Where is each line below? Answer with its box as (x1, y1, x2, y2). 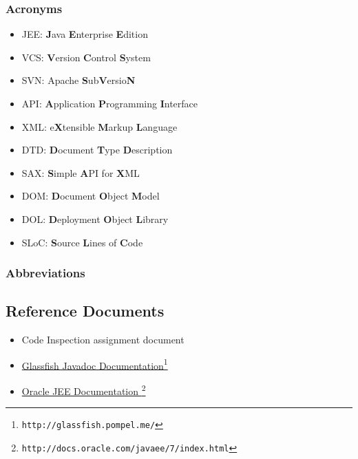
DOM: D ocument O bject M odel (21, 189, 160, 203)
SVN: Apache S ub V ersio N (21, 73, 136, 87)
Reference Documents (6, 300, 165, 321)
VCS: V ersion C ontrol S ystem (21, 50, 151, 64)
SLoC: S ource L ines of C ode (21, 235, 143, 249)
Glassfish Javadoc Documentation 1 (21, 356, 168, 372)
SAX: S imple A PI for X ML (21, 165, 140, 180)
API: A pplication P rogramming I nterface (21, 96, 198, 110)
